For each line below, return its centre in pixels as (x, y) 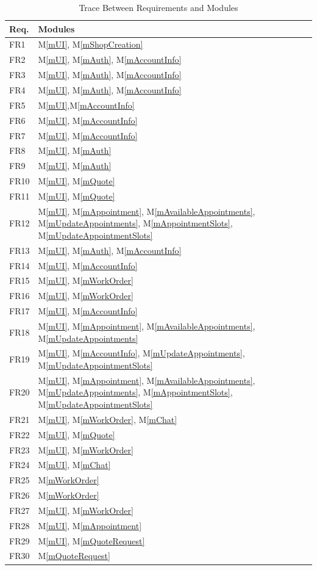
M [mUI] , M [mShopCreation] (91, 44)
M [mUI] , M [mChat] (74, 465)
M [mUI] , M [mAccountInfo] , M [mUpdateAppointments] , (141, 353)
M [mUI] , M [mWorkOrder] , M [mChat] (108, 419)
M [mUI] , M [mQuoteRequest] (91, 540)
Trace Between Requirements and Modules (158, 7)
